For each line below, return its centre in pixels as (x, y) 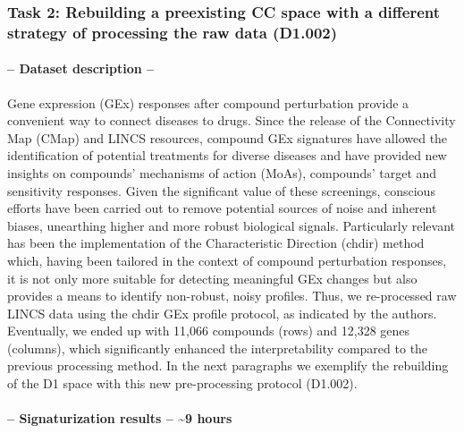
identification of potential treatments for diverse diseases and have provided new (227, 155)
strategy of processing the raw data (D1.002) (173, 32)
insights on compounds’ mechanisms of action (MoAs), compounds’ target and (222, 172)
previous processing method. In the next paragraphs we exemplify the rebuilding (228, 365)
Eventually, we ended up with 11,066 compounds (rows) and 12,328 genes (209, 331)
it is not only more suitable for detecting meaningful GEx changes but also (212, 278)
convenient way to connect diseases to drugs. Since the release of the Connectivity (232, 120)
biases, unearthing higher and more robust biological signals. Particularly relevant (232, 225)
